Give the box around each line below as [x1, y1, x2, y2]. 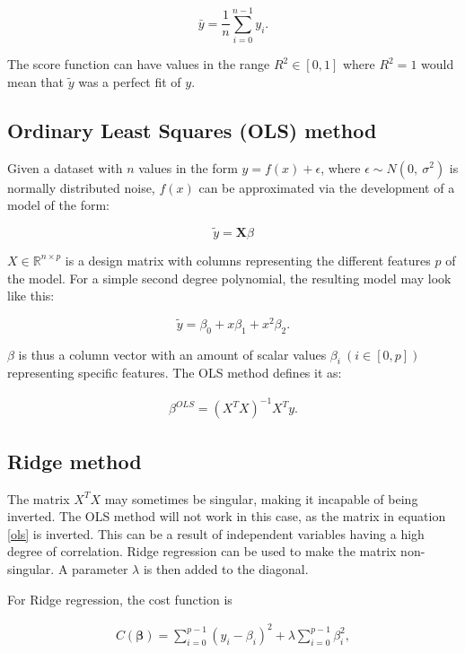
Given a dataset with [7, 158, 123, 177]
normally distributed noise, [7, 178, 155, 196]
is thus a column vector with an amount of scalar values [18, 344, 327, 363]
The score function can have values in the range [7, 55, 270, 74]
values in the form [138, 158, 238, 177]
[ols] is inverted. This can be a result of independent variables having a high [7, 524, 425, 543]
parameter [72, 560, 128, 579]
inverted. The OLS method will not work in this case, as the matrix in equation [7, 507, 446, 526]
